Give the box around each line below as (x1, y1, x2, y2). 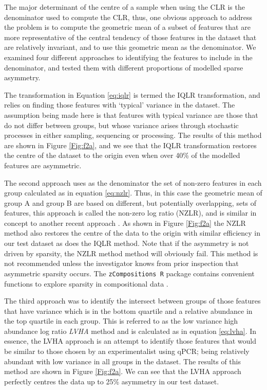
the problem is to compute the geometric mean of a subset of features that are (4, 22, 251, 32)
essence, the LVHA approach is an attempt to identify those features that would (4, 335, 257, 346)
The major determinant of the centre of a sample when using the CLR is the (4, 2, 245, 12)
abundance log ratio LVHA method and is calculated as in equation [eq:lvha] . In (4, 325, 257, 336)
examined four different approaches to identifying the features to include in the (4, 51, 253, 62)
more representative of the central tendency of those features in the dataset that (4, 31, 257, 42)
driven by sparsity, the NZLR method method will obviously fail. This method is (4, 247, 258, 258)
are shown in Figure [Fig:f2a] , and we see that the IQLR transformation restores (4, 139, 257, 150)
